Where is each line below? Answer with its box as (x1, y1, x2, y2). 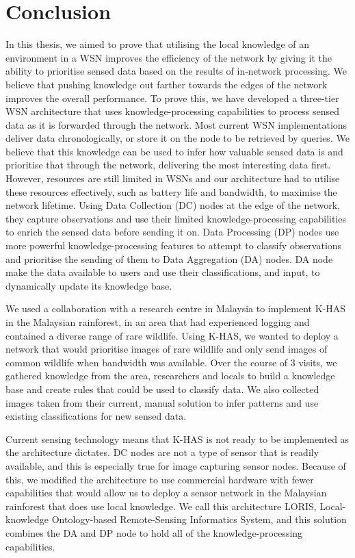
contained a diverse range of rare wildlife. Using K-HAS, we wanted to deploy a (5, 328, 339, 342)
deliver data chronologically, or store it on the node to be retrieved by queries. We (5, 131, 350, 145)
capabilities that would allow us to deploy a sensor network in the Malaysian (5, 485, 327, 500)
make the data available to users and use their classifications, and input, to (5, 265, 320, 279)
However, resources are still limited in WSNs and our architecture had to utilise (5, 171, 340, 186)
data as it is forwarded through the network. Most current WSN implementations (5, 117, 347, 131)
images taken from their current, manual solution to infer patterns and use (5, 395, 319, 409)
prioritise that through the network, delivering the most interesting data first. (5, 157, 331, 172)
